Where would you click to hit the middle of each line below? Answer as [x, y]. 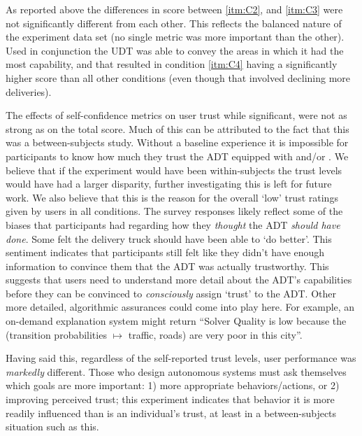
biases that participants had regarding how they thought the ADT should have [173, 224]
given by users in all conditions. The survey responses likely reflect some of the [174, 211]
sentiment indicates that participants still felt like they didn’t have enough [165, 252]
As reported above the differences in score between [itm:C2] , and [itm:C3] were [174, 9]
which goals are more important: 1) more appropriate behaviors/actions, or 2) [173, 385]
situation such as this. [52, 427]
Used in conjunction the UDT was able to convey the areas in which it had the [175, 50]
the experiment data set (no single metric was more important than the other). [175, 37]
